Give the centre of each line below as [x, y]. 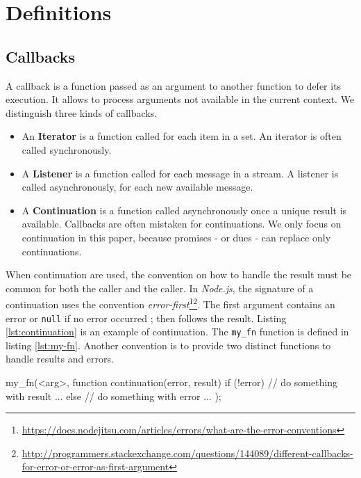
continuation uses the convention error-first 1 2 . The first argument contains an [170, 303]
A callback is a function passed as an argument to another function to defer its [174, 85]
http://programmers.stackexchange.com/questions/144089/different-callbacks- [187, 453]
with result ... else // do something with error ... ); [114, 396]
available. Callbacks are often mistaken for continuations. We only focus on [182, 224]
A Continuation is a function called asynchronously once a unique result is [184, 210]
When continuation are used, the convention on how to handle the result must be [179, 274]
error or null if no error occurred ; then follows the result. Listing [146, 318]
